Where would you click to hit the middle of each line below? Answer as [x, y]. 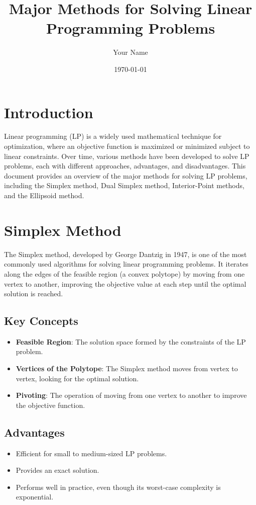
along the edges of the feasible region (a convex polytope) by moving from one [124, 273]
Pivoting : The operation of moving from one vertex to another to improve [131, 395]
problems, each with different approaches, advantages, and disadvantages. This [125, 166]
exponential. [35, 497]
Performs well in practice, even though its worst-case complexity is [118, 487]
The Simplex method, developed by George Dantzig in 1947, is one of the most [125, 254]
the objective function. [50, 405]
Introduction [49, 112]
